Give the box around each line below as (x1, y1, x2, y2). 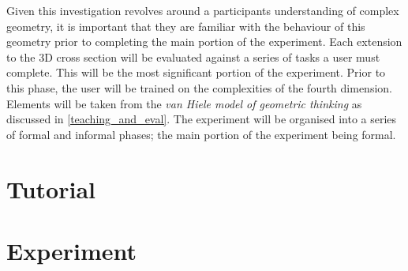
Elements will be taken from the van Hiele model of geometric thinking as (6, 95, 362, 111)
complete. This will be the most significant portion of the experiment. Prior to (6, 64, 386, 81)
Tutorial (6, 172, 96, 205)
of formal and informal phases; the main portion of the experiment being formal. (6, 126, 396, 142)
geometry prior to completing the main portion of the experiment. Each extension (6, 33, 402, 50)
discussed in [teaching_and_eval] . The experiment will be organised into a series (6, 111, 397, 127)
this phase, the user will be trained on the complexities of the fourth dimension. (6, 79, 392, 96)
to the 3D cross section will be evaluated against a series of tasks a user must (6, 48, 380, 65)
